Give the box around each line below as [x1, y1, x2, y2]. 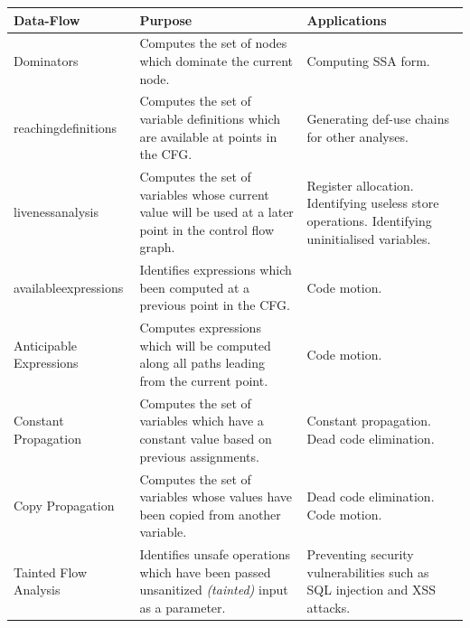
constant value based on [139, 429, 272, 448]
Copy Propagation [14, 495, 115, 514]
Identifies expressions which [139, 260, 292, 279]
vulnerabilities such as [306, 562, 429, 581]
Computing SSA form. [306, 51, 430, 70]
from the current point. [139, 371, 268, 390]
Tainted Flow [14, 562, 88, 581]
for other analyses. [306, 127, 409, 145]
